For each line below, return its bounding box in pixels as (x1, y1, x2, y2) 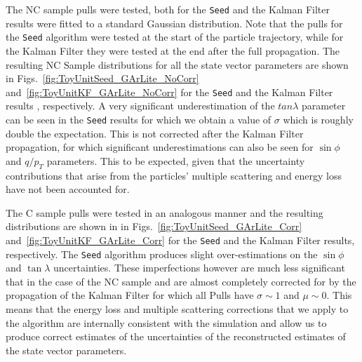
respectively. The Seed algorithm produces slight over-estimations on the (6, 246, 318, 261)
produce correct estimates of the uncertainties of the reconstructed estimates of (6, 329, 346, 344)
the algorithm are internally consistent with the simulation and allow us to (6, 315, 327, 330)
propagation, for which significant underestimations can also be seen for (6, 140, 314, 154)
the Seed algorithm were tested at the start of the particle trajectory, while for (6, 29, 344, 44)
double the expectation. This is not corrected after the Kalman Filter (6, 126, 304, 140)
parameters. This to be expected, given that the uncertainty (46, 153, 305, 168)
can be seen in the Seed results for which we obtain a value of (6, 112, 271, 126)
